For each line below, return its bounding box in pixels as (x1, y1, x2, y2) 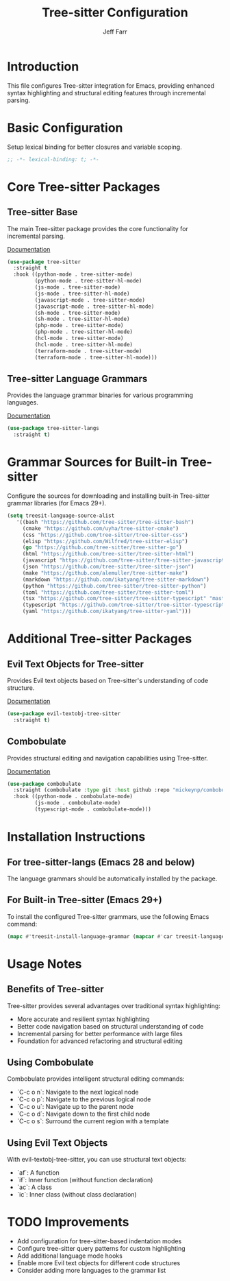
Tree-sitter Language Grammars (7, 372, 148, 385)
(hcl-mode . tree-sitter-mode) (34, 335, 125, 342)
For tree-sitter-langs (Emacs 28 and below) (7, 856, 195, 868)
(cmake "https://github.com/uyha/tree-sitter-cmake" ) (22, 525, 179, 532)
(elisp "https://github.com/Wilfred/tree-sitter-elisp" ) (22, 538, 188, 544)
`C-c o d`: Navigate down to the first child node (16, 1110, 151, 1118)
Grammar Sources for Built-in (7, 455, 178, 470)
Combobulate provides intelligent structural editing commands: (7, 1075, 185, 1083)
